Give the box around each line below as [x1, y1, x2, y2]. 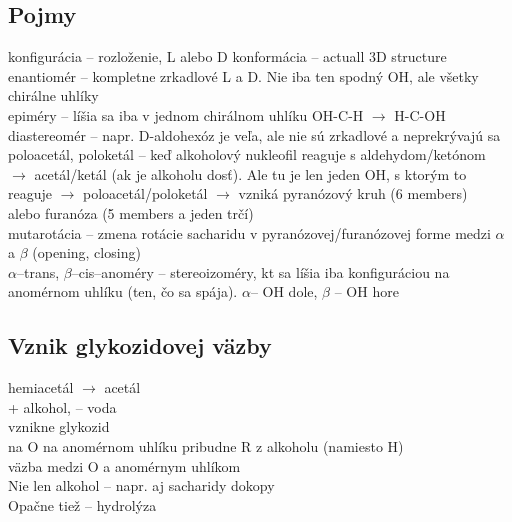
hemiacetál [8, 377, 74, 398]
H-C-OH [394, 104, 446, 125]
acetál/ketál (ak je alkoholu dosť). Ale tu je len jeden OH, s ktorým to [34, 163, 467, 184]
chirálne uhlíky [8, 85, 99, 106]
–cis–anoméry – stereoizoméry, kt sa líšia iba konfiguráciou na [71, 261, 450, 282]
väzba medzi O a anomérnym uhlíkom [8, 455, 241, 476]
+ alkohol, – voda [8, 396, 117, 417]
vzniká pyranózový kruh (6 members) [238, 183, 468, 204]
